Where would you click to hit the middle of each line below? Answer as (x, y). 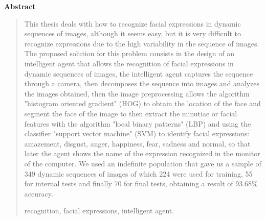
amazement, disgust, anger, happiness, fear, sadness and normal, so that (137, 143)
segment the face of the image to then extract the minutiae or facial (131, 113)
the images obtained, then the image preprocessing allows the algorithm (137, 93)
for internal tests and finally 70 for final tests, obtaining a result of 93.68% (141, 184)
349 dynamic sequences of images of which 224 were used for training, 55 (138, 173)
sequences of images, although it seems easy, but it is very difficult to (133, 33)
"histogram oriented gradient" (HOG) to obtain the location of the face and (142, 103)
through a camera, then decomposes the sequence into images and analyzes (142, 83)
